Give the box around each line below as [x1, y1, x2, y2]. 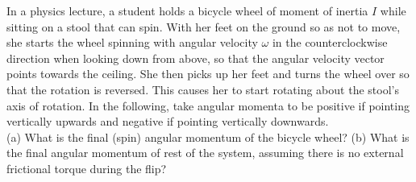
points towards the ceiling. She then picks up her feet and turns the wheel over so [6, 65, 410, 82]
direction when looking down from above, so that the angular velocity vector [6, 49, 385, 66]
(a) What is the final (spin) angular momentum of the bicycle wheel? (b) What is [6, 128, 410, 145]
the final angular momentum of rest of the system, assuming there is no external [6, 144, 404, 161]
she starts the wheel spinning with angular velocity [6, 34, 258, 51]
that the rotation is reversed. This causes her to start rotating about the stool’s [6, 81, 399, 97]
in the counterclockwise [272, 34, 388, 51]
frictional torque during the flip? [6, 159, 167, 176]
